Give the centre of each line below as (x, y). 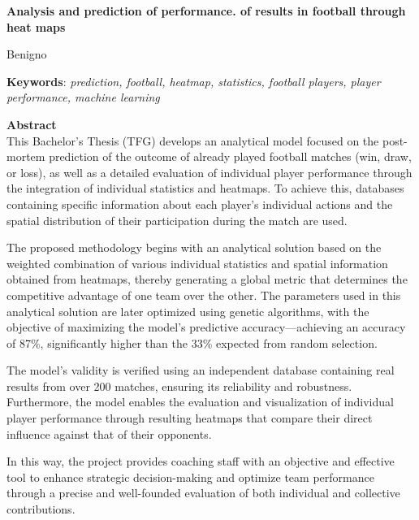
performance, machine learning (83, 97)
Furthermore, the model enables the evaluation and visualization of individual (200, 402)
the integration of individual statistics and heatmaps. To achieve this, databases (205, 188)
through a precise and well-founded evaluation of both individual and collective (203, 493)
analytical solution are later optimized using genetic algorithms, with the (188, 311)
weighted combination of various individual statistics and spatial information (197, 263)
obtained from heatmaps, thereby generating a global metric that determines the (207, 279)
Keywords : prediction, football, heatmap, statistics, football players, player (194, 81)
